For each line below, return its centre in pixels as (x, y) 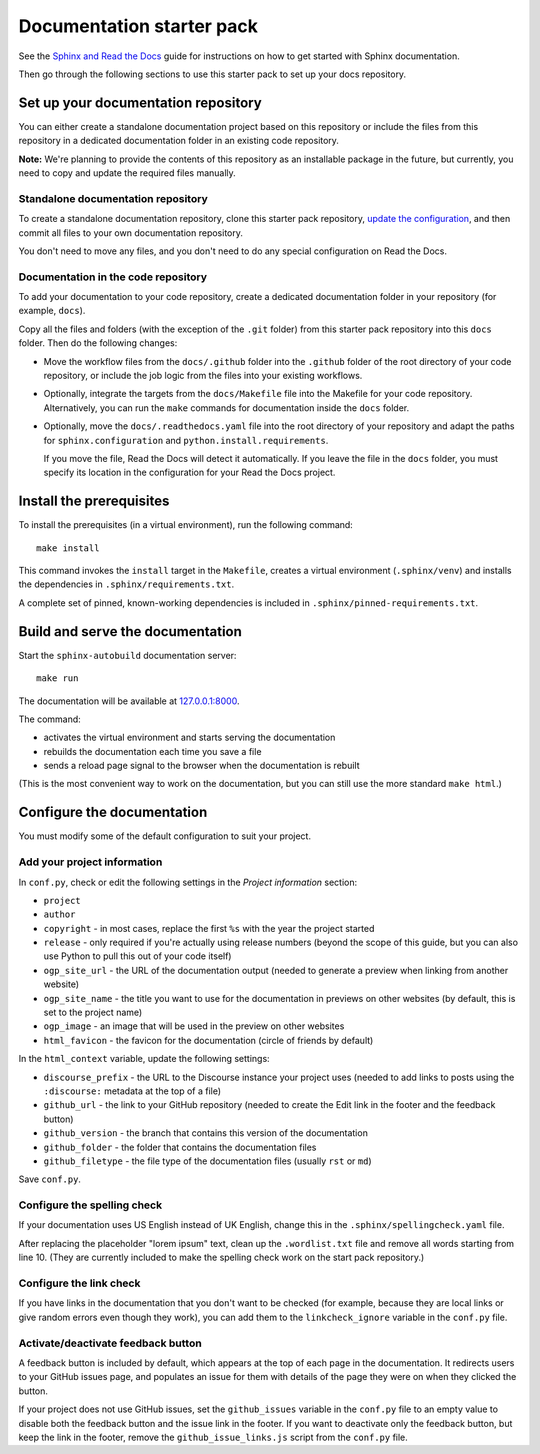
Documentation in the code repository (113, 277)
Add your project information (90, 862)
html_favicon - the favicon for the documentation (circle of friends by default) (208, 1040)
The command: (50, 719)
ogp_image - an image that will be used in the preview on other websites (194, 1026)
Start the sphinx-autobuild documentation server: (127, 655)
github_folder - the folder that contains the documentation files (180, 1147)
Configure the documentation (113, 812)
